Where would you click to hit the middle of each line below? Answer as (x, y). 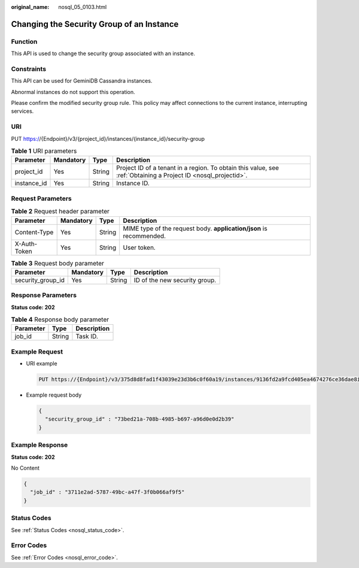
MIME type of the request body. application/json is (195, 228)
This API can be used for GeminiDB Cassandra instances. (82, 81)
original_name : (30, 7)
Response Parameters (44, 295)
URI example (42, 364)
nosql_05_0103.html (83, 7)
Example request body (54, 395)
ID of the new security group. (175, 280)
